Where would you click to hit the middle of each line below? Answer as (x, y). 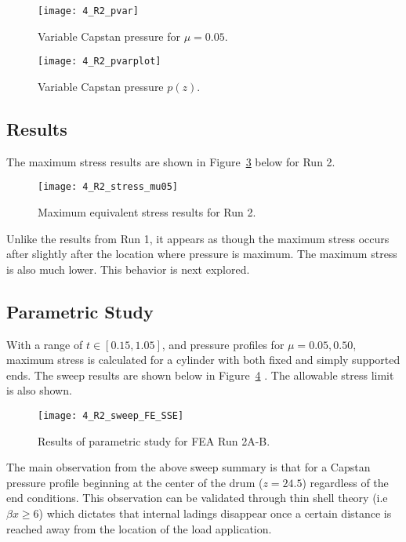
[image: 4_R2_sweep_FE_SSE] (111, 415)
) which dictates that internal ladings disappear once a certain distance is (215, 513)
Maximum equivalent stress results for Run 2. (147, 211)
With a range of (45, 344)
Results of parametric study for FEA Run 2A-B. (154, 440)
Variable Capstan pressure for (109, 36)
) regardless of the (345, 482)
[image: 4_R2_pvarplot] (100, 62)
